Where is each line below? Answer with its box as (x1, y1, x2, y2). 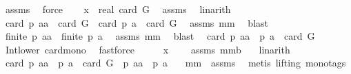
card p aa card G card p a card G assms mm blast (5, 15, 268, 29)
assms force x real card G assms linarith (5, 2, 231, 16)
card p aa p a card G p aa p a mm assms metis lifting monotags (5, 56, 346, 70)
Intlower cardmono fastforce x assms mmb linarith (5, 42, 290, 56)
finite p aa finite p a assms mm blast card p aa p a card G (5, 29, 315, 43)
